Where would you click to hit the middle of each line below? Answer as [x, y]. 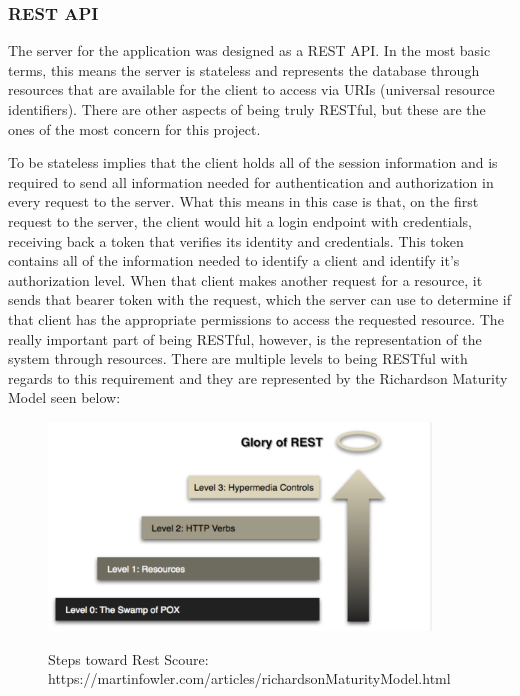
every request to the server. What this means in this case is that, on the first [243, 201]
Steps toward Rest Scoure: [128, 658]
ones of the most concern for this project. [134, 128]
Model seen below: [64, 397]
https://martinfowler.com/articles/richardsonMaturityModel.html [249, 678]
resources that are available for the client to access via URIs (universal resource [251, 89]
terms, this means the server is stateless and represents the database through [244, 69]
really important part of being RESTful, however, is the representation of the [245, 338]
